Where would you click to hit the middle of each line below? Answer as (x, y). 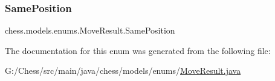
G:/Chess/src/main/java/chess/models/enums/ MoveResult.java (123, 70)
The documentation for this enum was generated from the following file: (138, 50)
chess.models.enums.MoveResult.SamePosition (90, 30)
